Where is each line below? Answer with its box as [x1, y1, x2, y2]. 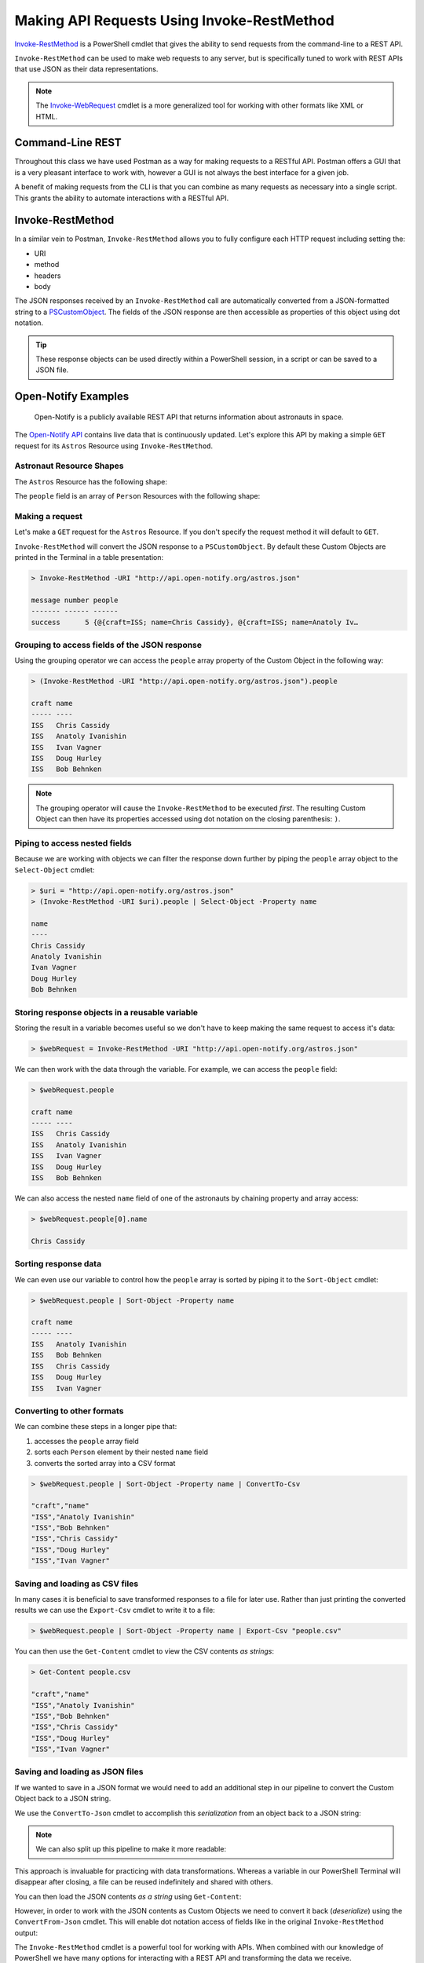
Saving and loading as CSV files [14, 1578, 139, 1589]
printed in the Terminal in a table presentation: [14, 553, 164, 562]
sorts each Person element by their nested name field [34, 1447, 208, 1457]
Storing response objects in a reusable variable [14, 1007, 199, 1018]
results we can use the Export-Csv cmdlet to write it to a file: [14, 1606, 215, 1615]
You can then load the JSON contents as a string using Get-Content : [14, 1892, 242, 1901]
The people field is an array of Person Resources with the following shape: [14, 492, 261, 501]
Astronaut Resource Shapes [14, 460, 125, 471]
